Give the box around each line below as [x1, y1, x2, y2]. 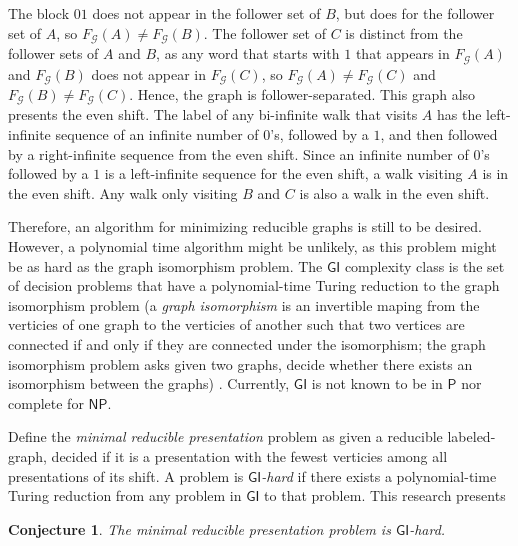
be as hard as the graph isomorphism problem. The [8, 255, 323, 276]
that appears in [355, 43, 450, 64]
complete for [8, 392, 84, 413]
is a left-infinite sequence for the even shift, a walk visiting [104, 163, 463, 184]
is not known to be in [311, 373, 443, 394]
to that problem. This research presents [264, 485, 506, 506]
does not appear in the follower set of [92, 3, 321, 23]
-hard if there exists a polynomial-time [261, 465, 497, 486]
